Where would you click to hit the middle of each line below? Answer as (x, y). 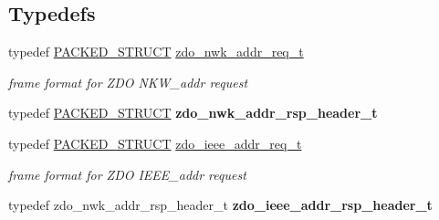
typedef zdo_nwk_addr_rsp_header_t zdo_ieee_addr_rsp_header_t (220, 205)
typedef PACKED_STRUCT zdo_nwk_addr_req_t (156, 52)
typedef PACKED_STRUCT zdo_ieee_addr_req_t (155, 143)
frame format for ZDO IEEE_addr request (127, 174)
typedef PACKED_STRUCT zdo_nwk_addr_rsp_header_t (193, 113)
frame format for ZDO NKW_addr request (128, 82)
